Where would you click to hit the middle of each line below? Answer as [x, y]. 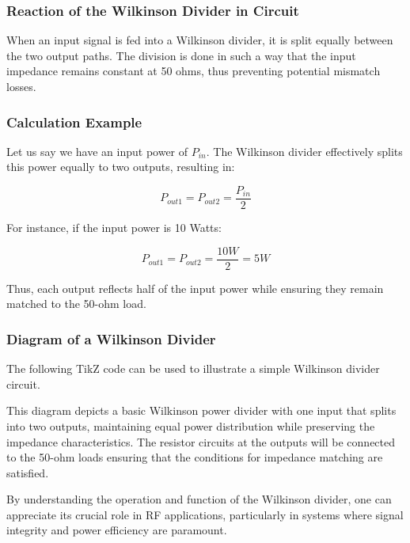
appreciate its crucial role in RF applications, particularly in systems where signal [205, 514]
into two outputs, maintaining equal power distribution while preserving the [191, 425]
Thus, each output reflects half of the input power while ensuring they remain [195, 288]
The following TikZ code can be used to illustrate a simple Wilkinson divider [193, 368]
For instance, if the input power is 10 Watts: [114, 228]
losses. [21, 86]
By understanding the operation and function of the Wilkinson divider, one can [199, 499]
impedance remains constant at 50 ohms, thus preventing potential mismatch [194, 71]
